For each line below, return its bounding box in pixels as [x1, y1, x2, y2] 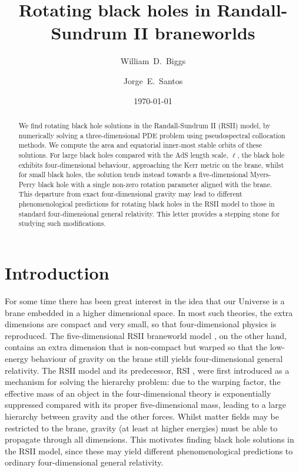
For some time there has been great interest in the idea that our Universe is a [5, 295, 285, 307]
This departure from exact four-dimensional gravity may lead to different [18, 189, 242, 199]
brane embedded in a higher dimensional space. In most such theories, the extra [5, 306, 293, 318]
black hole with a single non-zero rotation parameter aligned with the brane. [38, 179, 273, 189]
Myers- [250, 169, 271, 180]
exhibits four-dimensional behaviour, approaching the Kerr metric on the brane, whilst [18, 159, 284, 169]
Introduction [5, 261, 109, 285]
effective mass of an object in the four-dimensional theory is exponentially [5, 387, 271, 399]
